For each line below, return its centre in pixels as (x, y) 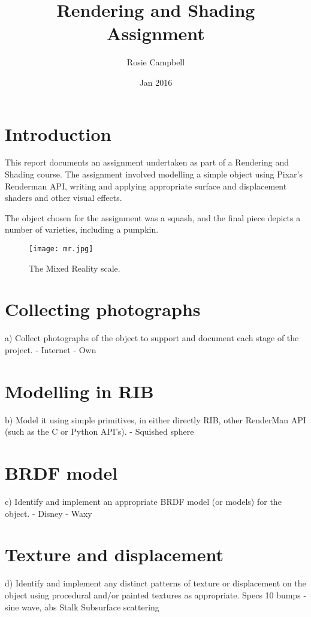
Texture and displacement (114, 554)
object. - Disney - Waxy (49, 513)
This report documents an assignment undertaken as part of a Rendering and (147, 162)
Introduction (58, 133)
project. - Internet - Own (51, 349)
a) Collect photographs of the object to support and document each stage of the (152, 338)
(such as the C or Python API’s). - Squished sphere (99, 431)
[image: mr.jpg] (61, 249)
